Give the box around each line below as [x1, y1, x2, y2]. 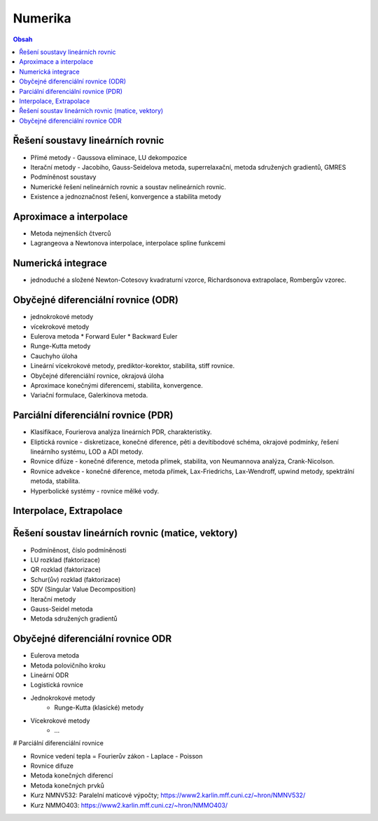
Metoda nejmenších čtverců [30, 229, 111, 238]
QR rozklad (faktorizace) [30, 565, 101, 574]
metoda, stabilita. [30, 477, 80, 485]
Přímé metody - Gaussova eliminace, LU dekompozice [30, 153, 188, 161]
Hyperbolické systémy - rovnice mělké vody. [30, 487, 160, 495]
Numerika [13, 11, 71, 26]
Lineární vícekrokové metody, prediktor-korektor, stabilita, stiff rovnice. [30, 362, 235, 370]
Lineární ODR [30, 670, 69, 679]
